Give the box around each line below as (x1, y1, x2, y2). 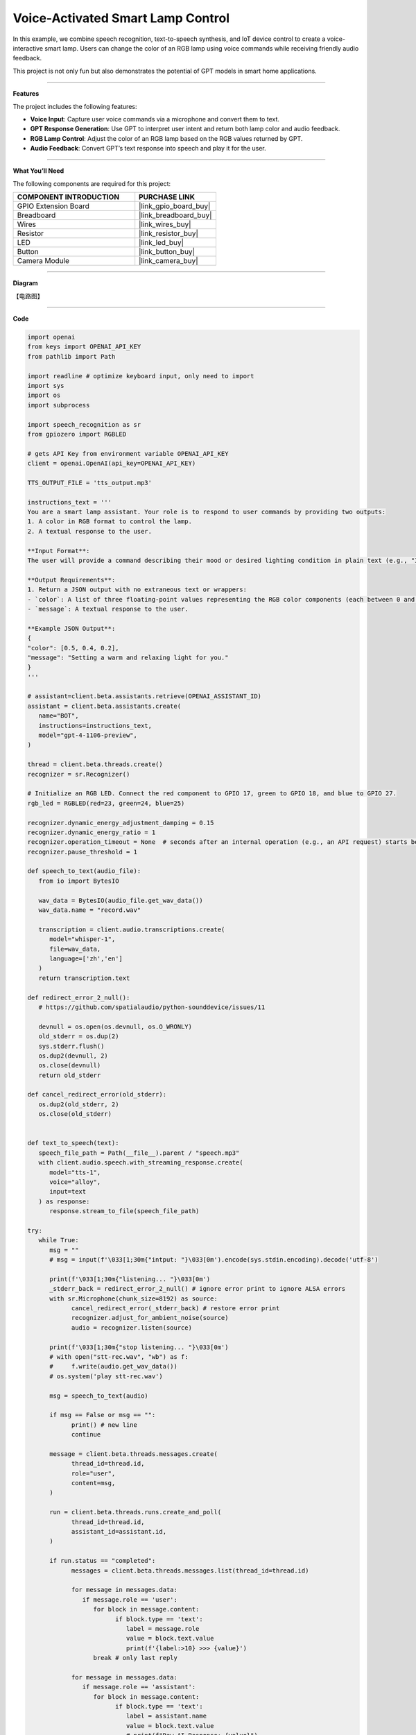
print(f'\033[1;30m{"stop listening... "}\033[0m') (49, 1343, 229, 1351)
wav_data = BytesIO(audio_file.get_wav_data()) (38, 896, 204, 904)
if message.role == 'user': (82, 1596, 178, 1603)
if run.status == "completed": (49, 1557, 156, 1565)
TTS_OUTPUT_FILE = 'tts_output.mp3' (27, 479, 153, 486)
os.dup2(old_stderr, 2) (38, 1100, 119, 1108)
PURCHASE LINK (139, 192, 196, 202)
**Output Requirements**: (27, 576, 116, 584)
